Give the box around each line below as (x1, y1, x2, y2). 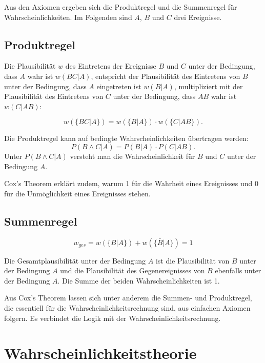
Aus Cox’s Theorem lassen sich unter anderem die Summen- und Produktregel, (4, 292, 252, 303)
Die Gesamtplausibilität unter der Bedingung (4, 255, 146, 266)
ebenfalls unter (215, 265, 261, 276)
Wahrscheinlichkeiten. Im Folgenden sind (4, 11, 132, 22)
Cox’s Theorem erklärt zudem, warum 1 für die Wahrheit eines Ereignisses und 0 (4, 178, 258, 189)
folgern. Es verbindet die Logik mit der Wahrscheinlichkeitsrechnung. (4, 312, 221, 323)
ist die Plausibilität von (155, 255, 230, 266)
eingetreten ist (96, 80, 141, 91)
